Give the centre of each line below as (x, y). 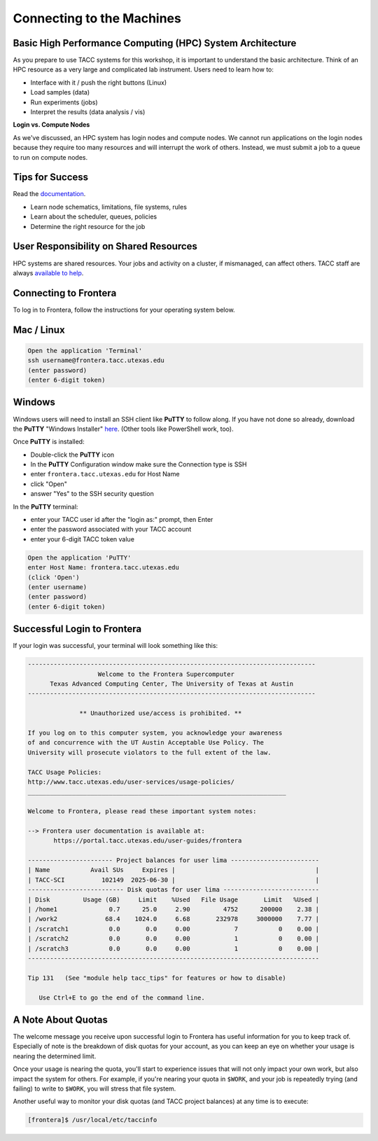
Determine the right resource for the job (88, 226)
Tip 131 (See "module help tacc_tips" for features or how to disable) (157, 978)
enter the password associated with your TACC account (111, 530)
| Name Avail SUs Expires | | (174, 870)
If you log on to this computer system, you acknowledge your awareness (155, 733)
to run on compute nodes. (50, 157)
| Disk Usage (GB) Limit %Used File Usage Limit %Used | (174, 899)
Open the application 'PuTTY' (79, 558)
